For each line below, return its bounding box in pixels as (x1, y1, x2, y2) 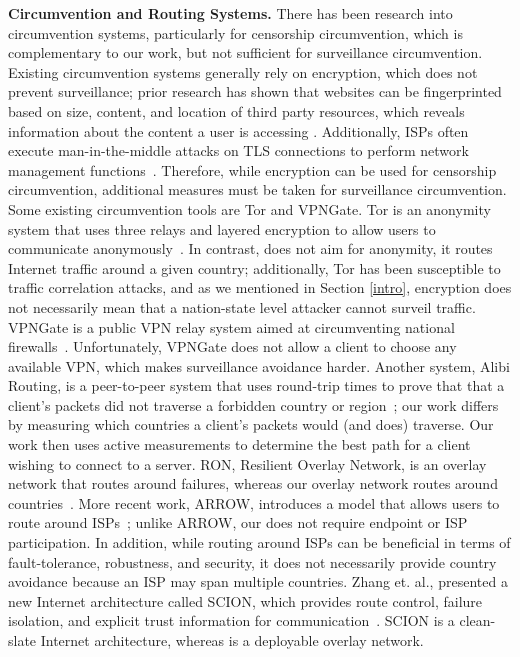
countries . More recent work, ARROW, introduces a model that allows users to (8, 492, 500, 513)
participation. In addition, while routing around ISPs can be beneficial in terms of (8, 532, 511, 553)
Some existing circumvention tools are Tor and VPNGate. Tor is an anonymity (8, 198, 491, 219)
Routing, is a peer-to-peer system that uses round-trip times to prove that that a (8, 375, 505, 396)
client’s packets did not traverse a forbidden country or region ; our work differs (8, 394, 499, 415)
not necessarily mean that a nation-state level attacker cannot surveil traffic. (8, 296, 476, 317)
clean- (459, 610, 496, 631)
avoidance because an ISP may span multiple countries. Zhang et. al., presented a (8, 571, 508, 592)
